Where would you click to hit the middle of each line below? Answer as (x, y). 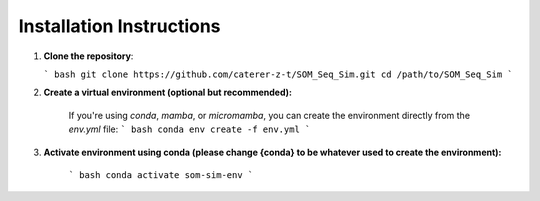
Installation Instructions (119, 26)
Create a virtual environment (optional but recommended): (167, 92)
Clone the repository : (88, 56)
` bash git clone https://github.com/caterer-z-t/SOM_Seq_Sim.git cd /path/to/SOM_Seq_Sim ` (278, 74)
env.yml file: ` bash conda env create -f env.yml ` (189, 129)
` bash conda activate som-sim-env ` (161, 174)
